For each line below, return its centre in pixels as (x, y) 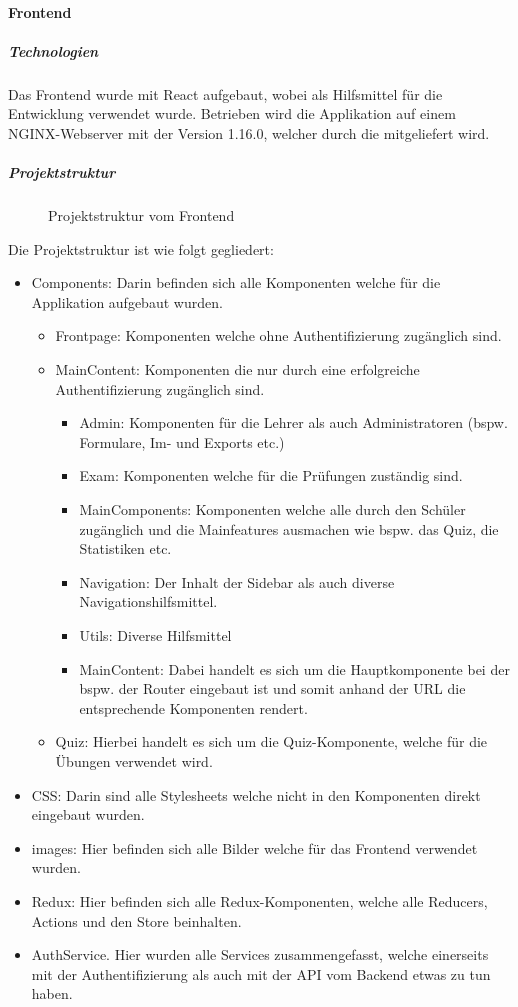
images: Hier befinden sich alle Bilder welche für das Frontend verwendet (254, 847)
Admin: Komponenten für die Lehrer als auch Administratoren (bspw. (293, 422)
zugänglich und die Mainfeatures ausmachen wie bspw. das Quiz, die (289, 528)
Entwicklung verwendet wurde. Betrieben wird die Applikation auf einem (232, 113)
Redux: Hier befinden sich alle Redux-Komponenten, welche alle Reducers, (259, 900)
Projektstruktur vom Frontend (141, 215)
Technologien (53, 50)
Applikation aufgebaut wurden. (127, 301)
